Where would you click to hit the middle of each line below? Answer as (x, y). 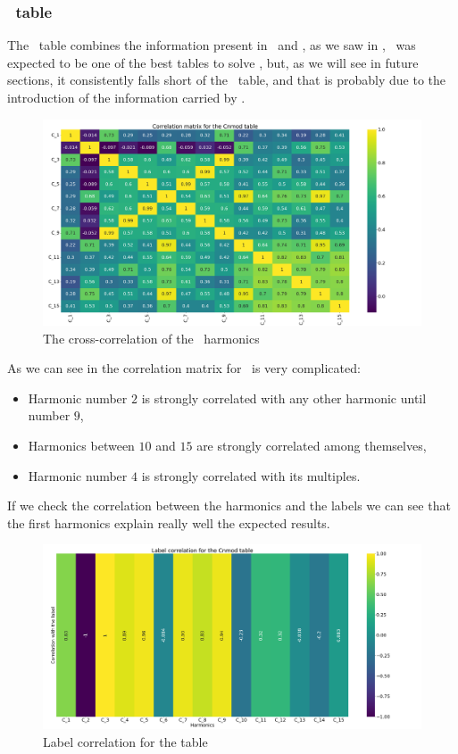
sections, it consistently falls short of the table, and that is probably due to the (227, 80)
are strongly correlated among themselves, (312, 446)
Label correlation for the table (125, 741)
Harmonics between (81, 446)
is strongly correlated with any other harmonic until (284, 398)
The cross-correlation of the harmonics (151, 338)
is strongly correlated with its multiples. (251, 475)
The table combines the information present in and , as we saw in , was (212, 45)
